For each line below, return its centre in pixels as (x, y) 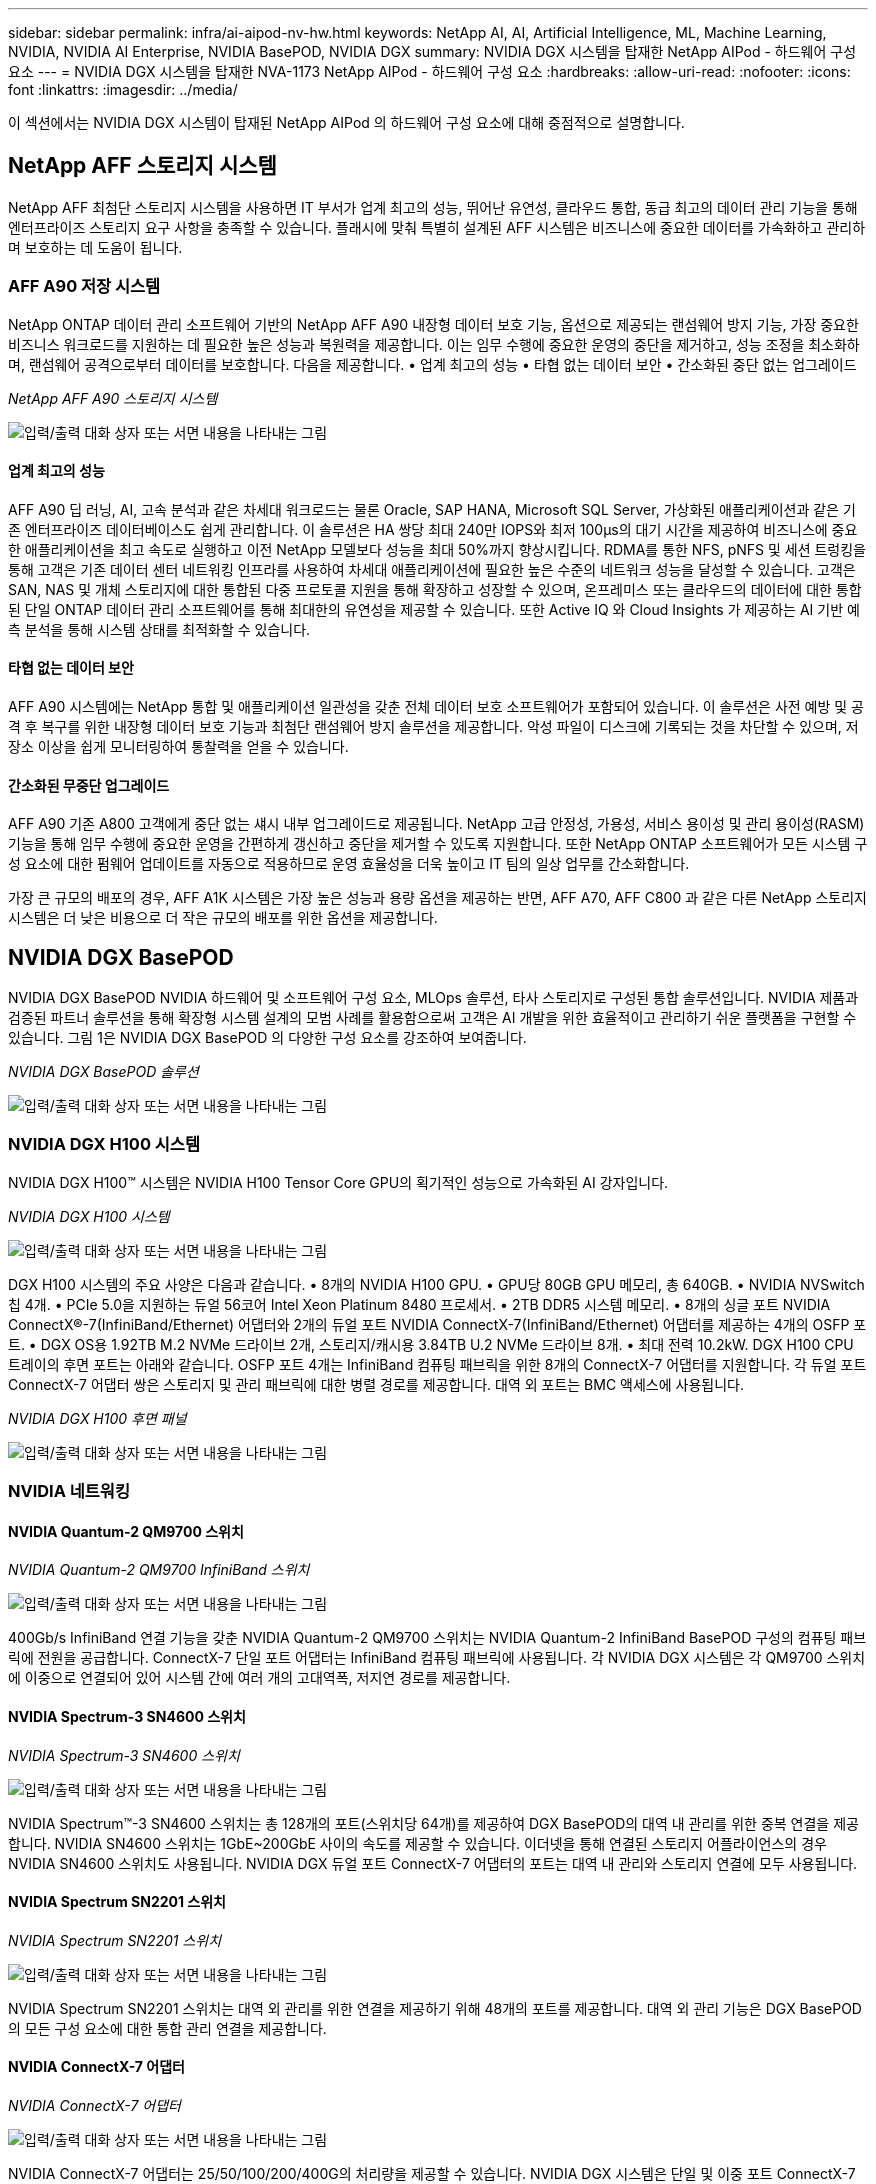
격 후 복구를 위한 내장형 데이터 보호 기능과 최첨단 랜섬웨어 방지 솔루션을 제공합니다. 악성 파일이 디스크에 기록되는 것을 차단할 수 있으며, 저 (433, 727)
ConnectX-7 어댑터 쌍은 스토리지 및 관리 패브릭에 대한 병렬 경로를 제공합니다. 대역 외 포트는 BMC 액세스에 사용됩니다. (376, 1384)
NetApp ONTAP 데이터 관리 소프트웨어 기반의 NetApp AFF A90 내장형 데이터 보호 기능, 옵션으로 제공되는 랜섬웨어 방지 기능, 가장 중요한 (433, 324)
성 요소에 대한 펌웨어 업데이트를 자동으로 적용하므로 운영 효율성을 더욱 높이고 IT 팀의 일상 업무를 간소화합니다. (349, 864)
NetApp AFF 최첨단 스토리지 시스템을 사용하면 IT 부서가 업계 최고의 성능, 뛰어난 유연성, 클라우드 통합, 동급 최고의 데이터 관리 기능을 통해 (433, 207)
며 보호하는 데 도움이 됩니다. (95, 247)
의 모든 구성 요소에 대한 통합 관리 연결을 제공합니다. (167, 2028)
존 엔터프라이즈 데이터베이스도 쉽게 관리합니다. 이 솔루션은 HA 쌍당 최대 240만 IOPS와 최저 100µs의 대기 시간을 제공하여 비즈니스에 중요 (433, 529)
